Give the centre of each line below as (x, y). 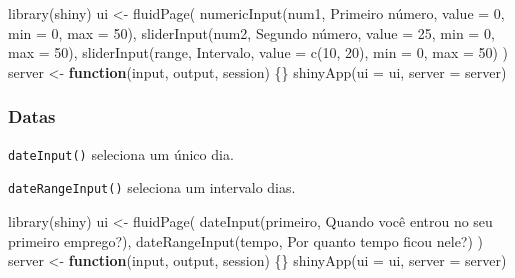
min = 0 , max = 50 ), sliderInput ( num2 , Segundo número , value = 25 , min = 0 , (251, 32)
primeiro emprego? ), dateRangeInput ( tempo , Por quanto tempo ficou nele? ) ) (246, 240)
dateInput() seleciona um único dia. (121, 153)
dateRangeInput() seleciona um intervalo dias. (152, 187)
